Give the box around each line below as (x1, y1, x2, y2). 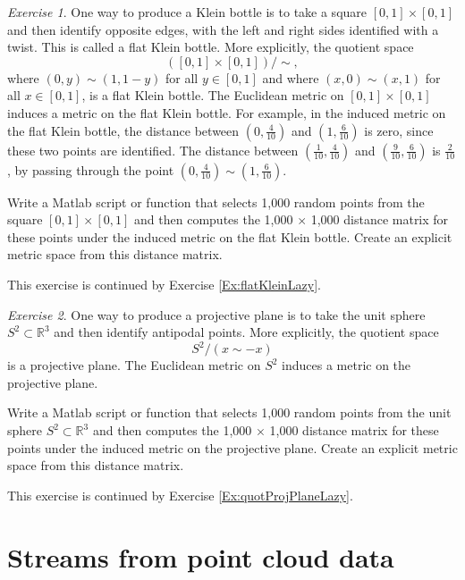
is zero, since (364, 121, 434, 139)
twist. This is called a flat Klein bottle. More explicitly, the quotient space (7, 38, 414, 56)
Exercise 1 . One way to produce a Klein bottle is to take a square (7, 3, 368, 21)
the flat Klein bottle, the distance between (7, 121, 240, 139)
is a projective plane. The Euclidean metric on (7, 356, 261, 374)
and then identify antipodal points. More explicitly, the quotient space (54, 323, 439, 341)
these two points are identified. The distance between (7, 140, 299, 159)
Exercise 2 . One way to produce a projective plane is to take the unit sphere (7, 305, 426, 324)
